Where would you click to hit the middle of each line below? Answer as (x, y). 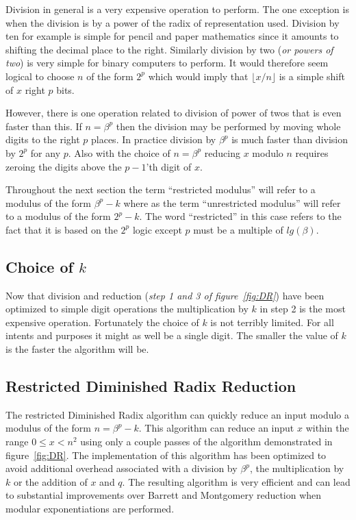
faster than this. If (44, 126)
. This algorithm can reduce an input (216, 428)
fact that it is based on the (62, 229)
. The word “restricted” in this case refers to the (240, 216)
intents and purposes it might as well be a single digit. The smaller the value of (172, 335)
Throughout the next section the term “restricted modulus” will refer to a (161, 189)
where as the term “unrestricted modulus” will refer (232, 202)
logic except (157, 229)
